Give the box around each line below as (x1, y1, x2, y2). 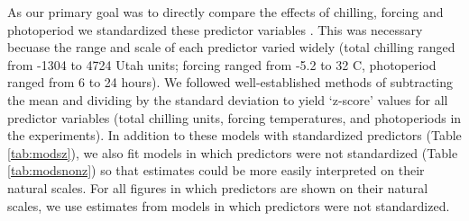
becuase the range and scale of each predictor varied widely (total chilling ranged (7, 38, 455, 57)
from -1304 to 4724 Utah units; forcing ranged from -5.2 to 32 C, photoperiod (7, 55, 437, 74)
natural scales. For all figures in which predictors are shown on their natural (7, 178, 428, 197)
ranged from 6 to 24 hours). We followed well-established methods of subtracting (7, 73, 454, 92)
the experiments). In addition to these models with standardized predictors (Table (7, 126, 462, 145)
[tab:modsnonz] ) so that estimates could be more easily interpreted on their (7, 161, 425, 180)
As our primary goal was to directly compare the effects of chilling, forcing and (7, 3, 444, 21)
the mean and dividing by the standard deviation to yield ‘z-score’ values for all (7, 90, 448, 109)
